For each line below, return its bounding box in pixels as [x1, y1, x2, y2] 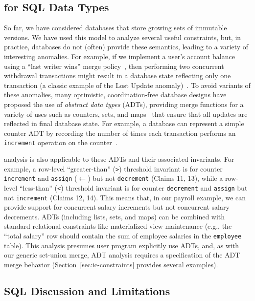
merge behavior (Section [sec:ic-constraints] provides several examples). [4, 259, 218, 269]
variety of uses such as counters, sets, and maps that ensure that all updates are [4, 108, 248, 119]
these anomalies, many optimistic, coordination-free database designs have [4, 89, 227, 100]
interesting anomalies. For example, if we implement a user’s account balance [4, 51, 235, 61]
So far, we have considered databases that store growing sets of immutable [4, 22, 227, 33]
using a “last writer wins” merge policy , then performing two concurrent [4, 61, 224, 71]
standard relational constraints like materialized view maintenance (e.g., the [4, 221, 232, 231]
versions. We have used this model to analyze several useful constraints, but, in [4, 32, 241, 42]
